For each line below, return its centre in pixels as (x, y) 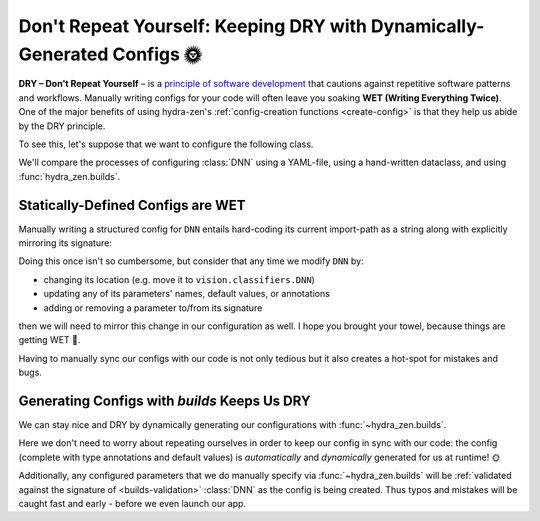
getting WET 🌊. (49, 340)
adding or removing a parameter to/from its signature (153, 307)
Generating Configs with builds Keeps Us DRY (164, 400)
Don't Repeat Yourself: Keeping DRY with (192, 26)
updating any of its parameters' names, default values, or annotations (186, 294)
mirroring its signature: (65, 242)
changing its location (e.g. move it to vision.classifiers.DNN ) (179, 279)
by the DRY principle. (62, 126)
